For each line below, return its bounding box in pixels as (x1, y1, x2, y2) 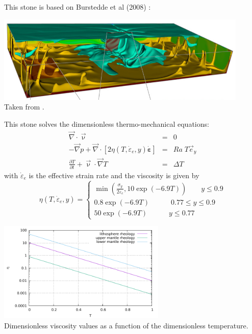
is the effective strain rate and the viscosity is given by (29, 170, 199, 180)
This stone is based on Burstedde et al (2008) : (4, 2, 151, 12)
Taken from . (4, 101, 44, 112)
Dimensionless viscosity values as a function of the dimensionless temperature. (4, 320, 248, 331)
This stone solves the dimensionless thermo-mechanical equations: (4, 118, 209, 129)
